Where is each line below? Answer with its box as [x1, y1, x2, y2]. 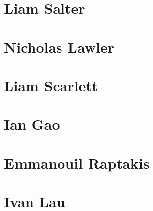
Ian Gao [4, 114, 60, 134]
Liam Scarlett [4, 75, 98, 95]
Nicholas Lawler [4, 36, 114, 57]
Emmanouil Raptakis [4, 152, 150, 173]
